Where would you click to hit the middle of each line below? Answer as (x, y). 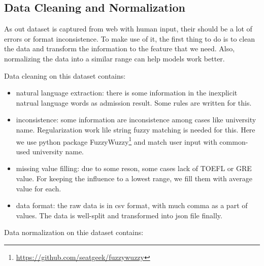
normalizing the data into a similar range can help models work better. (114, 58)
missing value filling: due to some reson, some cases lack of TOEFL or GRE (134, 168)
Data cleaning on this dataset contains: (65, 75)
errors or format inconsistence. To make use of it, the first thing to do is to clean (130, 38)
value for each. (39, 188)
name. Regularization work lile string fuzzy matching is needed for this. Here (136, 129)
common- (234, 141)
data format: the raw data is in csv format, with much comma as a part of (132, 205)
